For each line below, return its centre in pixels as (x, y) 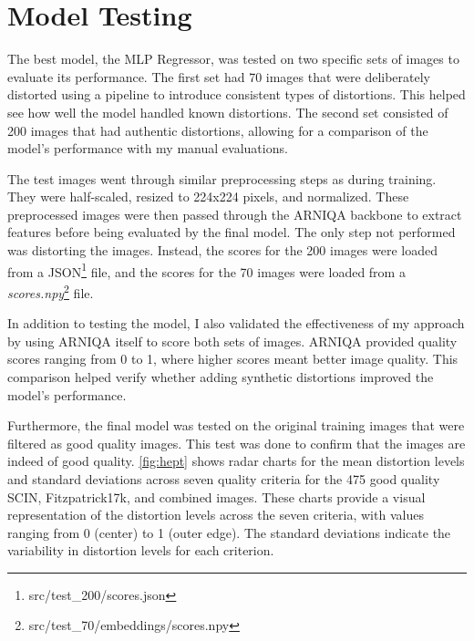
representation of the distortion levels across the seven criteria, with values (216, 515)
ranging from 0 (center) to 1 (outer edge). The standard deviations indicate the (229, 532)
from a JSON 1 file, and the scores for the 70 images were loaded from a (206, 270)
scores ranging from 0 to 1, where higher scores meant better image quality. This (233, 359)
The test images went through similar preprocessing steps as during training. (222, 178)
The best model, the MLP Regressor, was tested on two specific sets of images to (233, 59)
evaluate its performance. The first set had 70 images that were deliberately (219, 76)
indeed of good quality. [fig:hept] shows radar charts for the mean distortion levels (236, 461)
